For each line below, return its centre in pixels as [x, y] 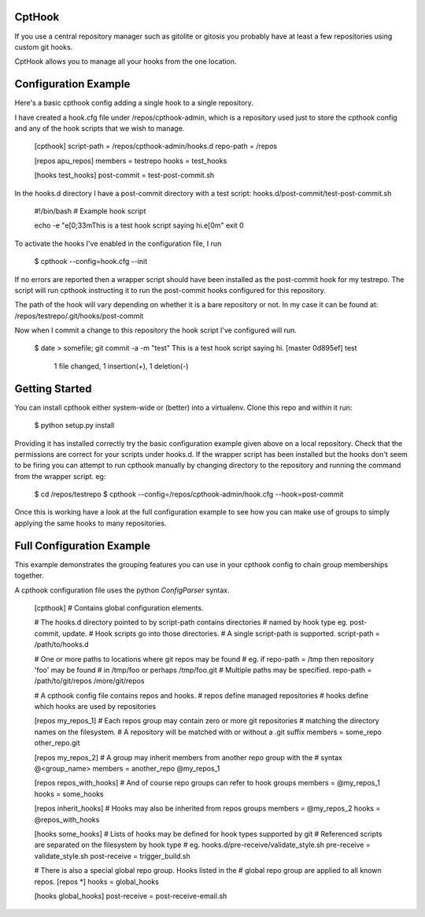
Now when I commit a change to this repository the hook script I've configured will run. [155, 330]
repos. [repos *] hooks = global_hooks [96, 882]
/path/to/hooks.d [62, 644]
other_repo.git [57, 743]
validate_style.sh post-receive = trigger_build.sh [112, 856]
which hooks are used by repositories [95, 707]
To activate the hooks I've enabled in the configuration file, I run [118, 243]
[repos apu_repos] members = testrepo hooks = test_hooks [131, 161]
